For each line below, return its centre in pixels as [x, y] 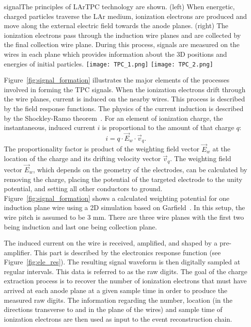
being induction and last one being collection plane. [80, 226]
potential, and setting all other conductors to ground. [83, 188]
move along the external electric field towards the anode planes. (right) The [116, 25]
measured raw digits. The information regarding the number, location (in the [118, 300]
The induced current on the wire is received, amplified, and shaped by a [111, 243]
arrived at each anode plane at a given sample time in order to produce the [116, 290]
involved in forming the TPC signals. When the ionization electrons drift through [125, 89]
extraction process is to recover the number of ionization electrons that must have [125, 281]
